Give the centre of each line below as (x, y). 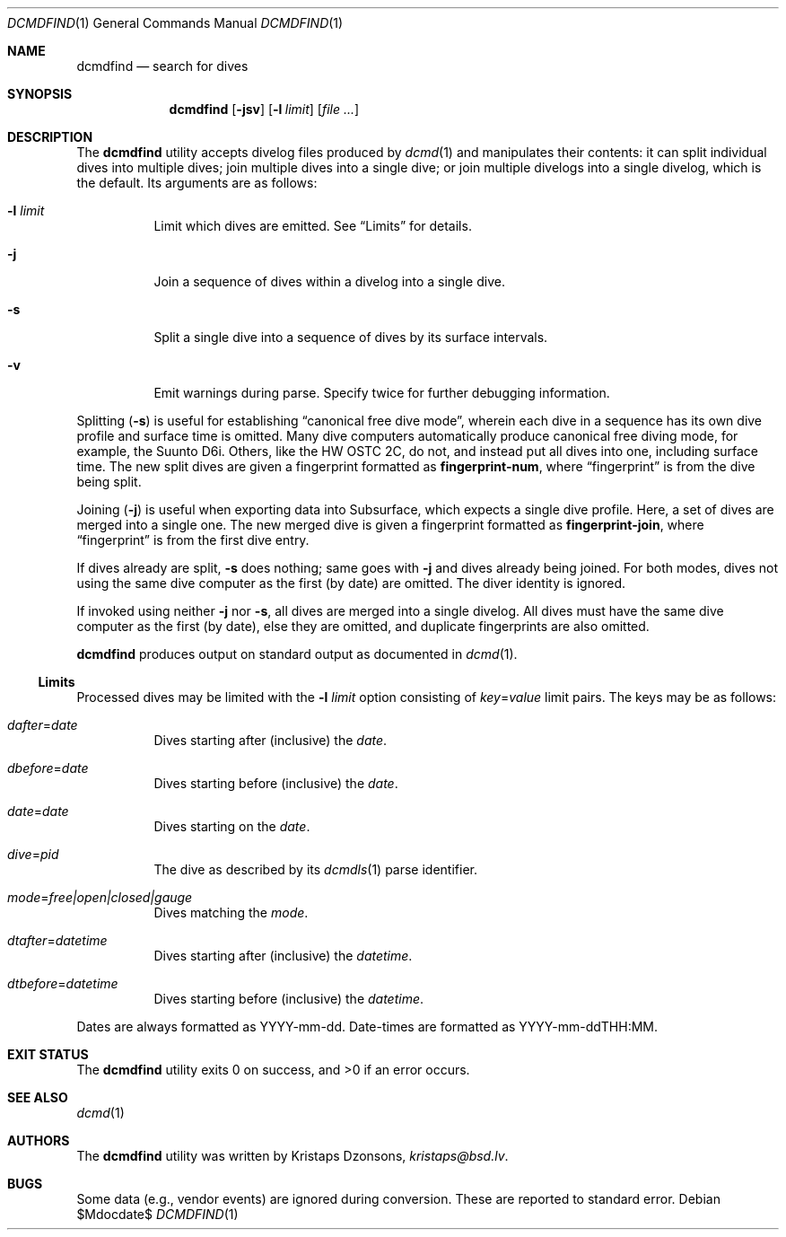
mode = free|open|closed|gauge (100, 897)
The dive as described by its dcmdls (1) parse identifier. (316, 869)
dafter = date (43, 725)
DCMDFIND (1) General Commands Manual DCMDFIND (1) (175, 23)
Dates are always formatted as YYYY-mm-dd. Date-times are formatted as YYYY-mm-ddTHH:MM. (367, 1026)
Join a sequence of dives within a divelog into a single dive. (329, 281)
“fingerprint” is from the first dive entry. (193, 540)
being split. (109, 482)
